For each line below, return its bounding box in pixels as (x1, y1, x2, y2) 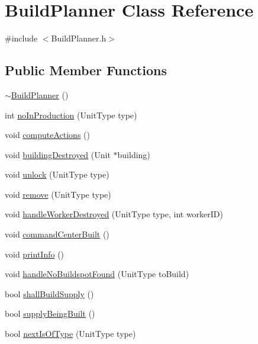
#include (5, 32, 38, 44)
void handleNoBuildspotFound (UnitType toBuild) (5, 268, 189, 280)
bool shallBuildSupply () (5, 287, 94, 300)
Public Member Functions (5, 61, 167, 79)
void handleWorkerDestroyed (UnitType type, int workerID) (5, 208, 223, 220)
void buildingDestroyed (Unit (5, 148, 111, 160)
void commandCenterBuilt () (5, 228, 109, 240)
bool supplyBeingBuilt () (5, 307, 95, 320)
